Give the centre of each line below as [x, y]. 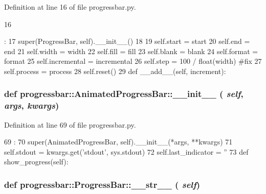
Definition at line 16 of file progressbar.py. [70, 7]
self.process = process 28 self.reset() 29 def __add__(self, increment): [115, 71]
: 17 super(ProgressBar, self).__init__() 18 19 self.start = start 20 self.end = [127, 41]
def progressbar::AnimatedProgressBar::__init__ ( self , [124, 94]
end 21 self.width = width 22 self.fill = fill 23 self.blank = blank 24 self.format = [131, 51]
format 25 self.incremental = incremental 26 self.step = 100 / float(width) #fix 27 [133, 61]
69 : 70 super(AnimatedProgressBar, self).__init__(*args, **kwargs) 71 [118, 142]
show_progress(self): [36, 162]
